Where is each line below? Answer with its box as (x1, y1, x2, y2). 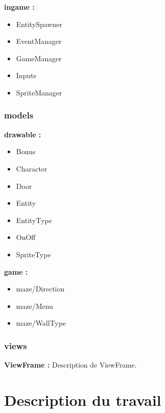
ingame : (4, 2, 35, 12)
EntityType (16, 214, 52, 225)
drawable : (4, 129, 41, 139)
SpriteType (16, 249, 51, 259)
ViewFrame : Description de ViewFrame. (4, 359, 137, 370)
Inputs (16, 70, 37, 81)
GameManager (16, 53, 62, 63)
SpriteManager (16, 87, 62, 98)
